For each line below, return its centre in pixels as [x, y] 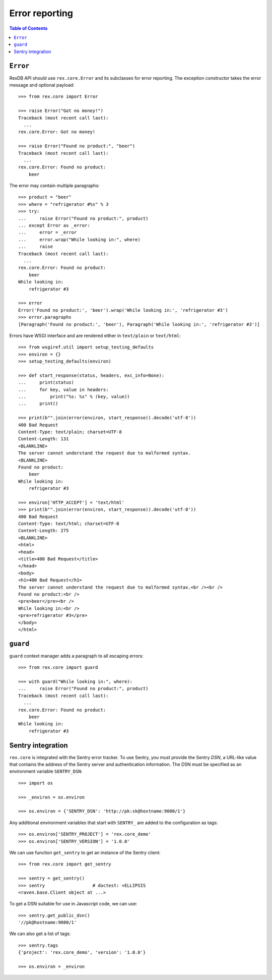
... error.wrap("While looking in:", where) [79, 239]
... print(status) [46, 383]
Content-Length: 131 [44, 439]
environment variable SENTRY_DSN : [46, 771]
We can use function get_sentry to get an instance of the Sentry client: [85, 852]
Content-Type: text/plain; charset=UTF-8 [70, 432]
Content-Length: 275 [44, 531]
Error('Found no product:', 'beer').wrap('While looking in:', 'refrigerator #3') [123, 310]
